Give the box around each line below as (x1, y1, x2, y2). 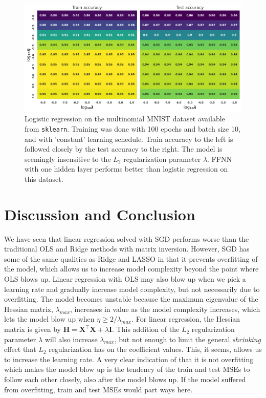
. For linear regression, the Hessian (131, 313, 240, 324)
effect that (4, 344, 36, 354)
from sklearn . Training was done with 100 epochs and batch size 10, (25, 123, 240, 134)
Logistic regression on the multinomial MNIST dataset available (25, 113, 225, 124)
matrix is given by (4, 324, 61, 334)
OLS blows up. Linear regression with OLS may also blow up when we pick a (4, 274, 246, 284)
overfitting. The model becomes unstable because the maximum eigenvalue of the (4, 294, 258, 304)
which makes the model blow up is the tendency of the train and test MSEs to (4, 364, 250, 374)
